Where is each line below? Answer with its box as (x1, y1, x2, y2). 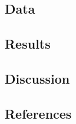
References (5, 104, 72, 122)
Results (5, 34, 51, 53)
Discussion (5, 69, 70, 87)
